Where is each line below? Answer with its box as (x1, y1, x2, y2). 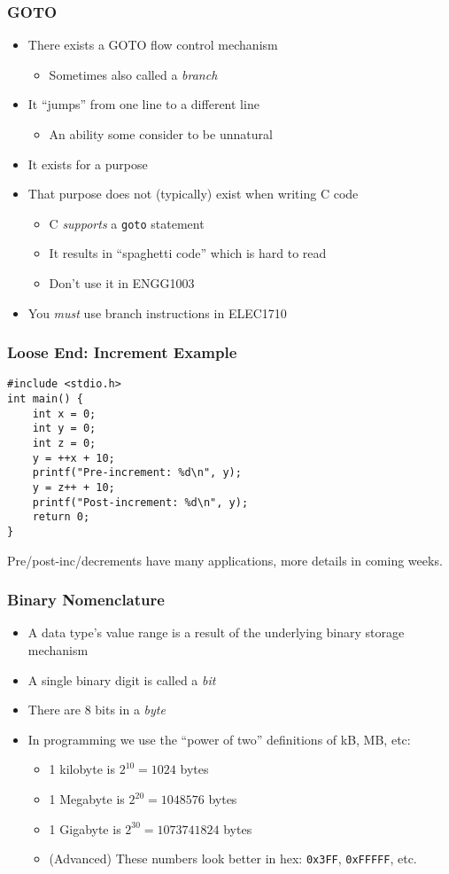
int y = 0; (32, 422, 97, 435)
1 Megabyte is (49, 790, 125, 808)
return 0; (32, 511, 90, 524)
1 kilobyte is (49, 760, 115, 778)
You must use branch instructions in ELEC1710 (27, 303, 287, 322)
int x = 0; (32, 407, 97, 420)
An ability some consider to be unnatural (49, 125, 273, 143)
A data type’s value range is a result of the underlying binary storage (27, 623, 405, 642)
